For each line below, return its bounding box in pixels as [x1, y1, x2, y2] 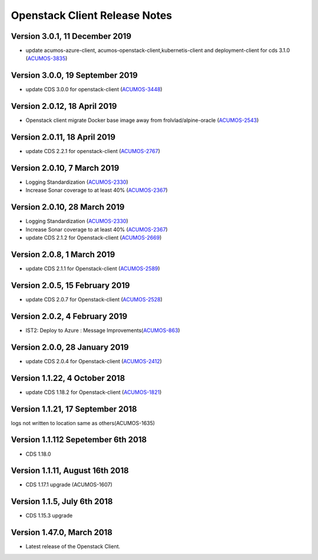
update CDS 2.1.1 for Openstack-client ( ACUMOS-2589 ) [25, 265, 160, 272]
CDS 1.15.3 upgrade [25, 512, 73, 519]
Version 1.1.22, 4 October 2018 [11, 373, 125, 383]
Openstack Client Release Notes [11, 9, 173, 22]
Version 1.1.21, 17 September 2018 [11, 404, 137, 414]
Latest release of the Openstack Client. [25, 543, 121, 550]
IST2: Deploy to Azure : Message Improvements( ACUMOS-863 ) [25, 327, 180, 334]
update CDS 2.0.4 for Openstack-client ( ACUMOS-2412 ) [25, 357, 162, 365]
